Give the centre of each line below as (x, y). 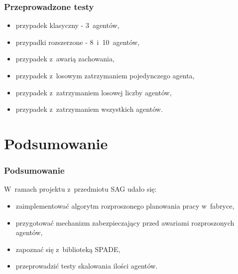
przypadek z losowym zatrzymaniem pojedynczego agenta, (105, 75)
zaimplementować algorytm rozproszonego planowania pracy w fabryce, (125, 205)
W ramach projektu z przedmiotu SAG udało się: (80, 189)
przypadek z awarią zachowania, (65, 59)
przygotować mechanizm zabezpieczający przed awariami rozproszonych (125, 222)
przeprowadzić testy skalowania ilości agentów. (87, 266)
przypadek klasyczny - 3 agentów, (67, 25)
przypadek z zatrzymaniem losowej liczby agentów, (94, 92)
